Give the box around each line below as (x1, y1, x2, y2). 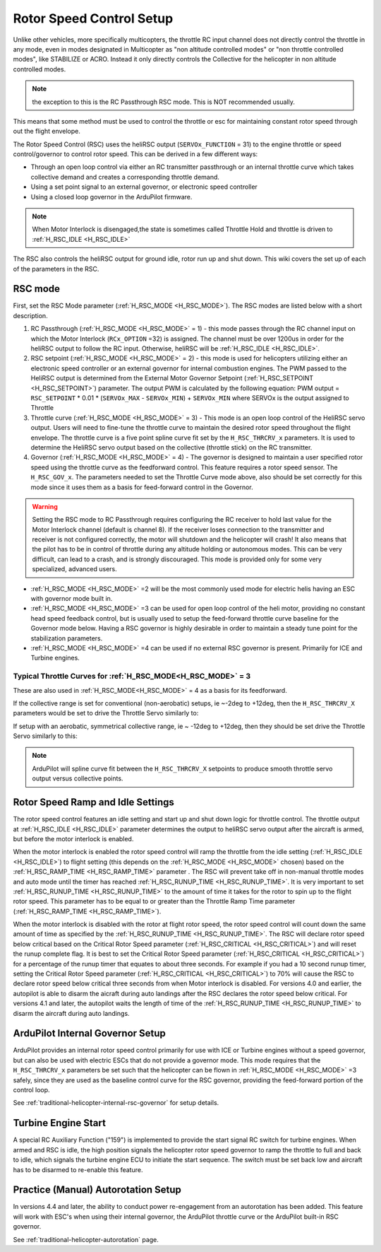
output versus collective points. (32, 774, 123, 783)
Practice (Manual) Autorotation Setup (13, 1184, 181, 1196)
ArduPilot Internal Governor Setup (13, 1027, 166, 1039)
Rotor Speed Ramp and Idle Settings (13, 796, 174, 809)
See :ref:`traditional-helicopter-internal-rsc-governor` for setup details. (13, 1099, 219, 1107)
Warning (32, 502, 58, 510)
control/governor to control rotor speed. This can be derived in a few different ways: (13, 150, 258, 158)
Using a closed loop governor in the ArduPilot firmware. (30, 192, 193, 201)
